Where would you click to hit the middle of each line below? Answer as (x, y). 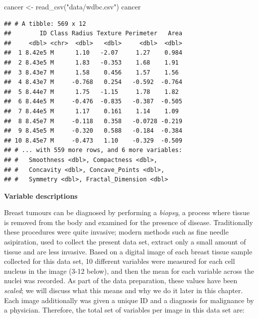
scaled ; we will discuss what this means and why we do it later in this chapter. (124, 290)
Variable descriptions (41, 196)
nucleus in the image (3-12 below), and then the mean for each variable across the (129, 271)
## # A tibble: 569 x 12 (45, 24)
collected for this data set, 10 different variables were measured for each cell (120, 261)
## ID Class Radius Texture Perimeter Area (93, 34)
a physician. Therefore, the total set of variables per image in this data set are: (124, 310)
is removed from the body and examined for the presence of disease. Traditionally (129, 222)
